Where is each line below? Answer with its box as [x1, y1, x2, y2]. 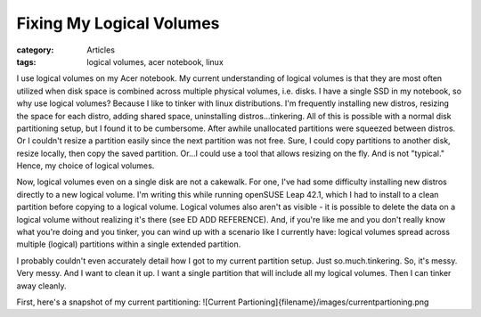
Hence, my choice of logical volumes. [16, 160, 155, 171]
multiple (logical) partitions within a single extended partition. [16, 239, 241, 249]
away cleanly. [16, 280, 67, 291]
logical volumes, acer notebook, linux [86, 56, 224, 67]
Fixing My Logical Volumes [16, 13, 220, 33]
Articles [86, 45, 116, 55]
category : [16, 45, 54, 55]
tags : [16, 56, 37, 67]
